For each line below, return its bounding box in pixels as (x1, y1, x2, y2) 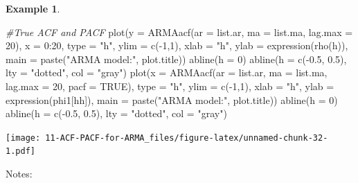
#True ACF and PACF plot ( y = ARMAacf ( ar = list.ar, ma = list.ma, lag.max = (6, 24, 353, 39)
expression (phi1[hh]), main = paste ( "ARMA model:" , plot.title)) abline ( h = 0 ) (6, 92, 338, 107)
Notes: (6, 166, 33, 181)
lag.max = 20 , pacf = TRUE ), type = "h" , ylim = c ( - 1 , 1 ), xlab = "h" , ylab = (6, 78, 334, 93)
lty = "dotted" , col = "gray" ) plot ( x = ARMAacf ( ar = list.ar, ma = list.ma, (6, 65, 328, 80)
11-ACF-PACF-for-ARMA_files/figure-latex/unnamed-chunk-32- (45, 132, 328, 143)
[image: (6, 132, 41, 143)
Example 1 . (6, 1, 60, 15)
